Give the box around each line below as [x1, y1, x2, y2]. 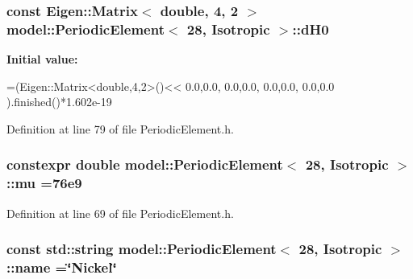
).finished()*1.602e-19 [6, 93, 112, 110]
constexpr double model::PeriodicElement [6, 154, 283, 174]
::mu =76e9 [6, 173, 82, 193]
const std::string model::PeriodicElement [6, 239, 277, 259]
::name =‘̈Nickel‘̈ [6, 257, 117, 277]
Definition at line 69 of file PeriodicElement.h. [6, 204, 234, 221]
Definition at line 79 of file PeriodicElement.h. [6, 120, 234, 137]
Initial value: [6, 51, 78, 68]
